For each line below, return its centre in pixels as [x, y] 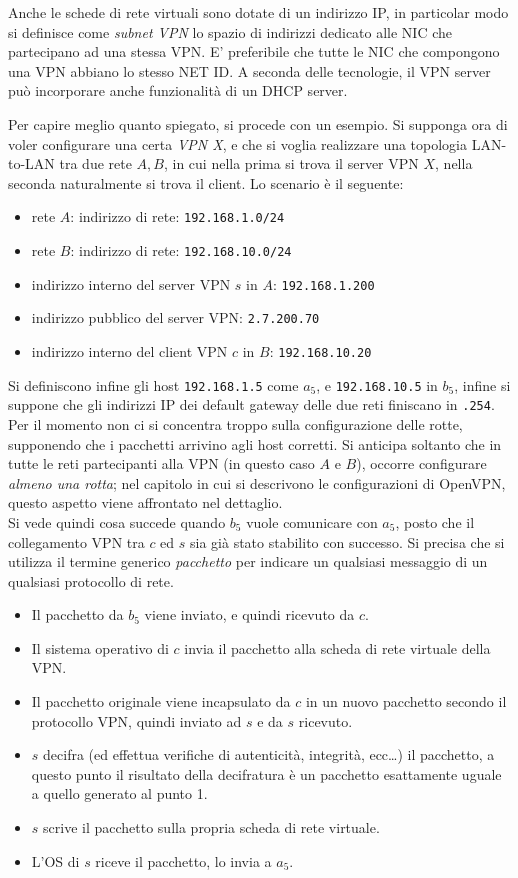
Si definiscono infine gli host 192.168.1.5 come [153, 384]
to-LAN [31, 163]
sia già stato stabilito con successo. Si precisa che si [347, 541]
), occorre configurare [421, 463]
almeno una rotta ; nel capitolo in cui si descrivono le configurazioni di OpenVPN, [257, 482]
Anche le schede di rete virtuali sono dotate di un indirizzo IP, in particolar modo [258, 12]
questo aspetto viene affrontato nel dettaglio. [145, 502]
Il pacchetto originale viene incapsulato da [161, 701]
